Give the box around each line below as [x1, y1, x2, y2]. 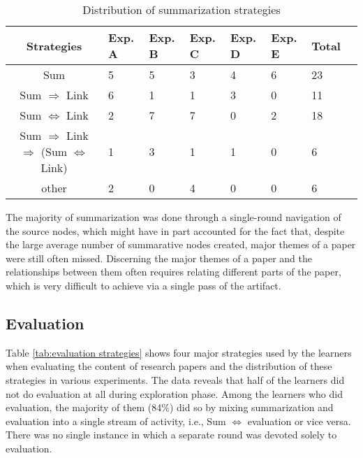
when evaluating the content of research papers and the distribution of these [6, 359, 332, 373]
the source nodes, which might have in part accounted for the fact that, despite [6, 223, 345, 238]
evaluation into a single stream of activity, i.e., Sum [6, 413, 226, 428]
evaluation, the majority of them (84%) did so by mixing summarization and [6, 400, 334, 415]
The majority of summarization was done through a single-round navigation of [6, 210, 341, 224]
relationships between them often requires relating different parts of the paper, [6, 264, 341, 279]
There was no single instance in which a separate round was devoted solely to [6, 427, 337, 442]
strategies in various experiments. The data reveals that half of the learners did [6, 372, 345, 387]
